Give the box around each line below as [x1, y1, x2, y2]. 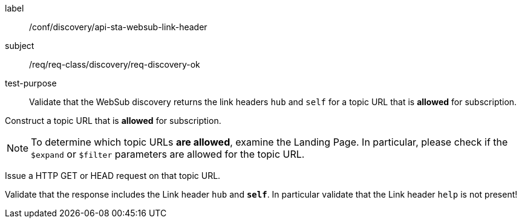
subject [5, 40, 34, 51]
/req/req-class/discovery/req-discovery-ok [29, 59, 200, 69]
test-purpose [5, 78, 57, 88]
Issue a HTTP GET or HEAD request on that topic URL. [5, 170, 221, 181]
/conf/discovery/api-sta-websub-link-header [29, 22, 207, 32]
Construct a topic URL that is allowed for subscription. [5, 115, 221, 126]
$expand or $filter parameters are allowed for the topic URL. [31, 148, 305, 160]
